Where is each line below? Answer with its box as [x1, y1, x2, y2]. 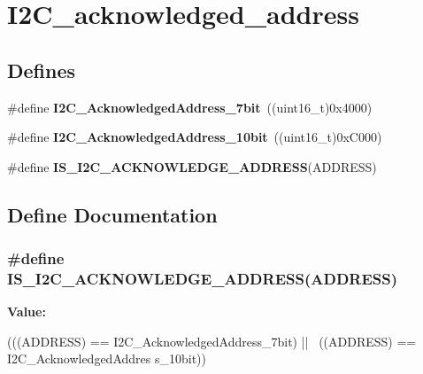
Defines [7, 56, 76, 83]
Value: [7, 302, 46, 321]
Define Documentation [7, 200, 218, 228]
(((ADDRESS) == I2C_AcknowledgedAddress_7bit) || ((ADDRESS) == [7, 331, 417, 350]
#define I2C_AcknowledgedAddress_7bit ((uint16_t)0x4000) [7, 97, 373, 116]
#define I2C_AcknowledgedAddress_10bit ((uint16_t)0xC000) [7, 128, 382, 146]
